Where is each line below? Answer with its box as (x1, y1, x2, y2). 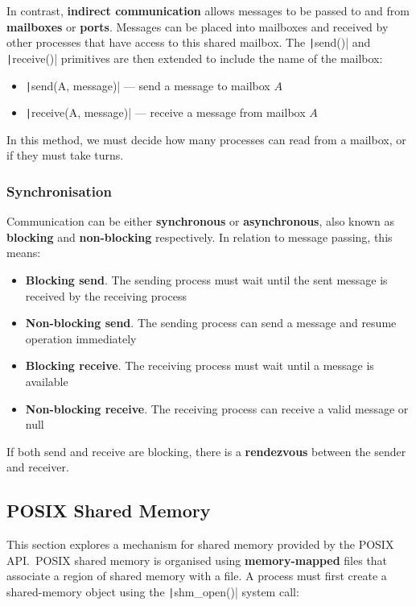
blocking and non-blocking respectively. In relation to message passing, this (6, 228, 393, 245)
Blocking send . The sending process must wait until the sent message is (25, 272, 388, 288)
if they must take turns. (6, 147, 124, 164)
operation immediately (25, 330, 137, 347)
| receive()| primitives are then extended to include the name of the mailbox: (6, 49, 383, 66)
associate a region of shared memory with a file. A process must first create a (6, 567, 387, 584)
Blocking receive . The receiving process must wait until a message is (25, 357, 374, 374)
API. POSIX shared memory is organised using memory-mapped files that (6, 551, 388, 568)
